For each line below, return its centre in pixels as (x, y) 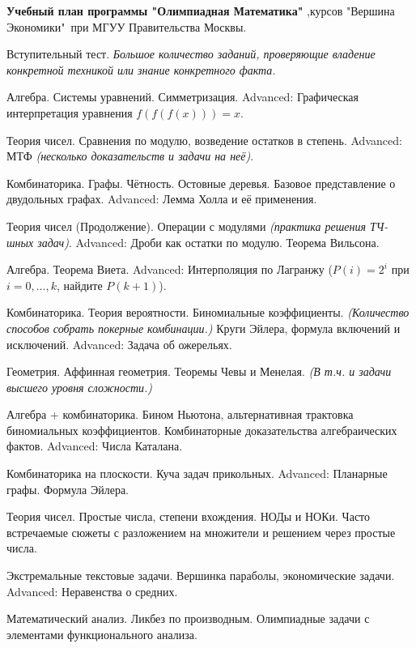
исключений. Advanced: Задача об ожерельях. (119, 344)
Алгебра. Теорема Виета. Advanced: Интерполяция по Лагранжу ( (170, 269)
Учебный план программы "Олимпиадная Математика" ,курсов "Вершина (201, 11)
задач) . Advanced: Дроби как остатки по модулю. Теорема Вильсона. (208, 242)
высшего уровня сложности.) (80, 387)
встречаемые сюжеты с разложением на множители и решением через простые (201, 532)
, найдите (79, 285)
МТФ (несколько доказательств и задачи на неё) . (130, 156)
